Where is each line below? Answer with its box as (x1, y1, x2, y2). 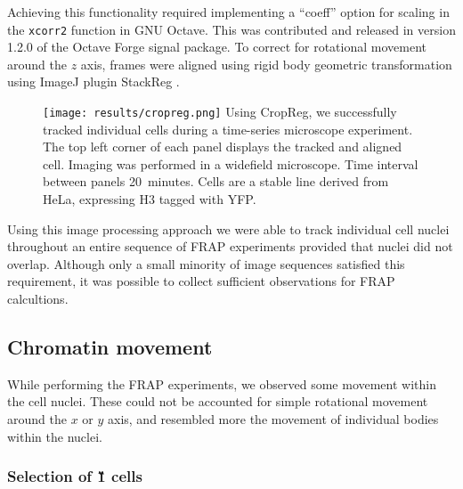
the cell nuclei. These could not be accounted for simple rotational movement (7, 392, 428, 411)
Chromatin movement (7, 333, 213, 361)
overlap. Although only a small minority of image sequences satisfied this (7, 254, 405, 273)
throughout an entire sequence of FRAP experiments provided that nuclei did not (7, 237, 453, 256)
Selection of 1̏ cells (7, 465, 142, 487)
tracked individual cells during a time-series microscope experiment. (43, 119, 413, 138)
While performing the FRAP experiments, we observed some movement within (7, 374, 436, 393)
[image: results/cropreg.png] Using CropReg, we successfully (43, 102, 397, 121)
